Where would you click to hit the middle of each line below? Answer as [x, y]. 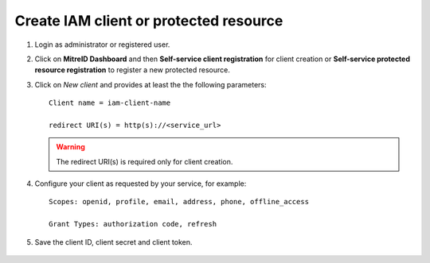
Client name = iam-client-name [110, 103]
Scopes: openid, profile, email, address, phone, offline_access [179, 202]
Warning [70, 147]
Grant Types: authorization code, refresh [133, 224]
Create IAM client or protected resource [149, 21]
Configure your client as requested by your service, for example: [141, 184]
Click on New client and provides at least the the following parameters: [150, 84]
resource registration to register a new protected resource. [132, 70]
